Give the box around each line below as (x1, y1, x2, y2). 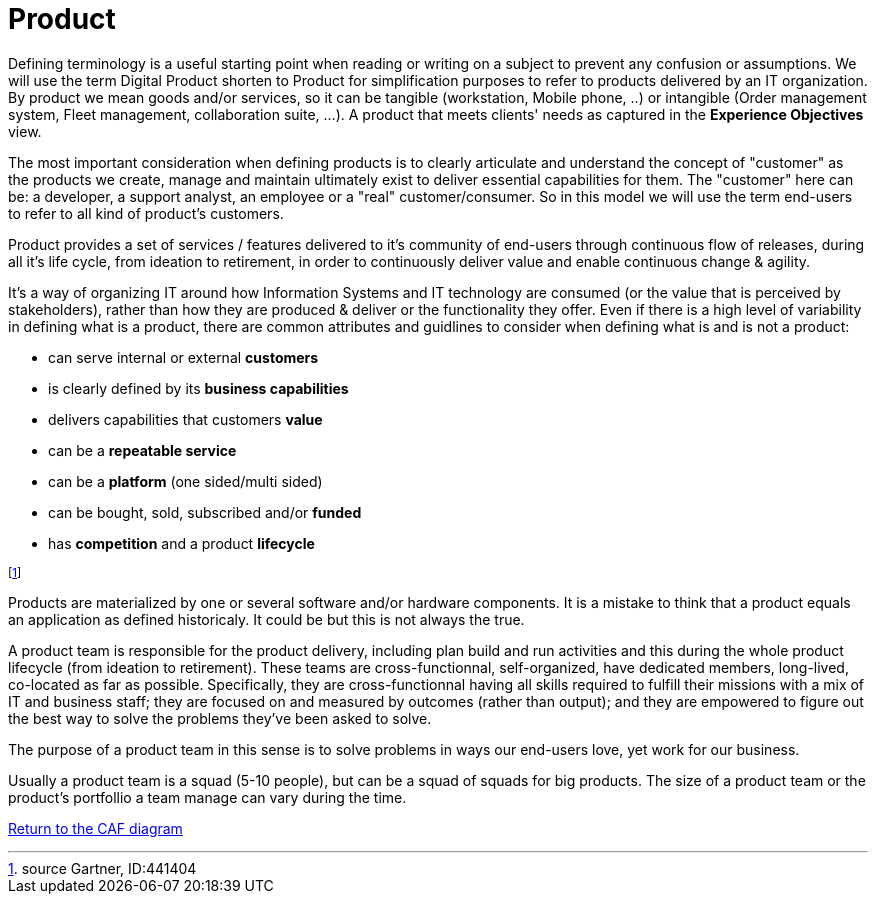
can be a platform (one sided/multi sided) (48, 472, 323, 490)
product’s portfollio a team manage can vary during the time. (8, 788, 407, 806)
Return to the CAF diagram (8, 819, 183, 837)
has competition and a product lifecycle (48, 534, 315, 552)
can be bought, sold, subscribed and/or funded (48, 503, 362, 521)
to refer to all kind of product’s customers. (8, 204, 284, 222)
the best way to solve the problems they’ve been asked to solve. (8, 709, 432, 727)
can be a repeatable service (48, 441, 237, 459)
